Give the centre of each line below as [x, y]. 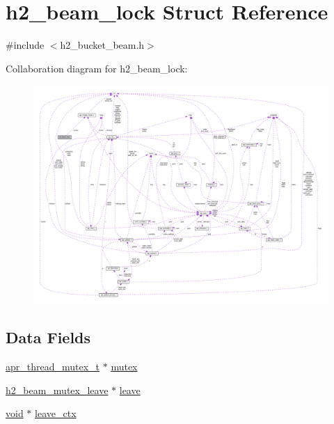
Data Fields [48, 337]
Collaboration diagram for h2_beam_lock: [97, 68]
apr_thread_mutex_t [53, 366]
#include [25, 45]
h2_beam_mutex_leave [57, 390]
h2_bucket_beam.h [102, 45]
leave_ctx [56, 413]
